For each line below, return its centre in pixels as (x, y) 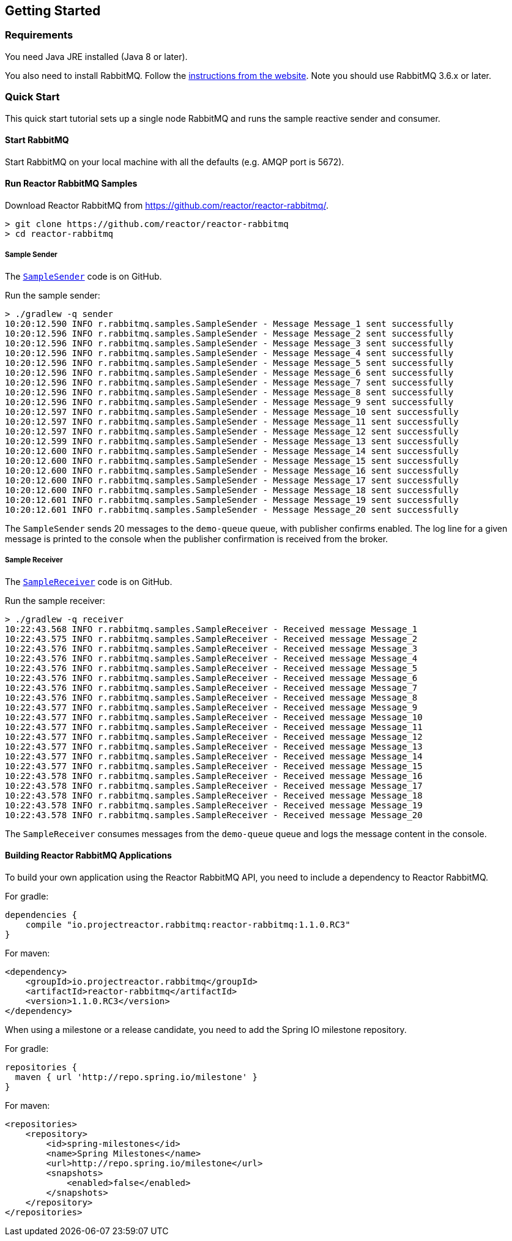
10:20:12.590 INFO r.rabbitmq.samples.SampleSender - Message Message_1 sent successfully (229, 323)
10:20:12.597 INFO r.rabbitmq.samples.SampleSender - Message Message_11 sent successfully (232, 421)
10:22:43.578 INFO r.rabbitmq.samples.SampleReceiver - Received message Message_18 (214, 795)
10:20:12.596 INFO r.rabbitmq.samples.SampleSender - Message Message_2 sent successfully (229, 333)
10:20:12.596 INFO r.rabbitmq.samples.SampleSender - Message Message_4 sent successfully (229, 353)
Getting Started (53, 11)
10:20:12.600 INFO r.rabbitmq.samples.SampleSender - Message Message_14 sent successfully (232, 451)
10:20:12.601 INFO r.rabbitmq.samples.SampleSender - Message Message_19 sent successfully (232, 500)
